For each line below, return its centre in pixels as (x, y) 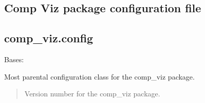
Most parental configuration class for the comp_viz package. (99, 76)
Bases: (14, 59)
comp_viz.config (49, 38)
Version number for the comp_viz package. (92, 94)
